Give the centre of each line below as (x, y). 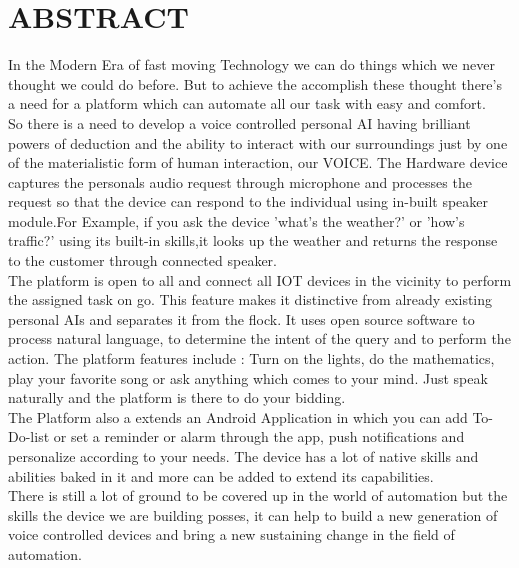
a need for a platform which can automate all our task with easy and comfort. (247, 103)
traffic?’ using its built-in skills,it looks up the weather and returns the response (253, 240)
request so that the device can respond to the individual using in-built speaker (248, 201)
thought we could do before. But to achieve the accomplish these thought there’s (255, 83)
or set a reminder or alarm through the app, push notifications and (259, 436)
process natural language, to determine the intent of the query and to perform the (259, 338)
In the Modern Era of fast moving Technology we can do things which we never (251, 64)
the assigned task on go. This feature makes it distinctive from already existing (250, 299)
